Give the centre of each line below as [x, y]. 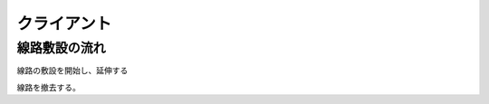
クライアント [64, 24]
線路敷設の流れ [61, 48]
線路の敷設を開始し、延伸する [72, 71]
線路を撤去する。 [48, 87]
